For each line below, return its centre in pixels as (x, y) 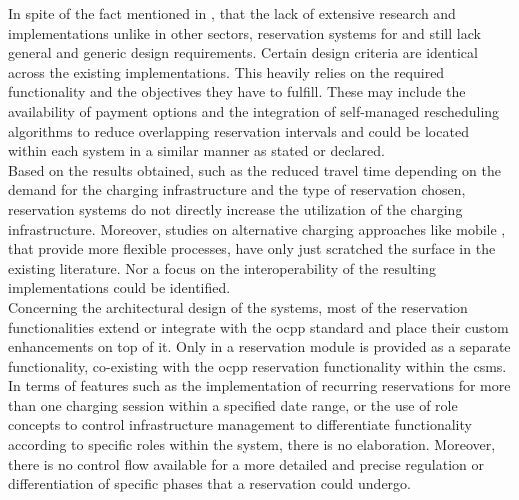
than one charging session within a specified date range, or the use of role (233, 404)
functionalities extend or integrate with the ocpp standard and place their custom (258, 326)
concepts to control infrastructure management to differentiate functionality (240, 424)
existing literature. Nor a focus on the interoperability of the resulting (222, 267)
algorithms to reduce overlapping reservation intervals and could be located (238, 130)
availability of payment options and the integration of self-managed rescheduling (254, 110)
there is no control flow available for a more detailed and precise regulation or (246, 463)
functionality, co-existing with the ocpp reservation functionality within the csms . (257, 365)
